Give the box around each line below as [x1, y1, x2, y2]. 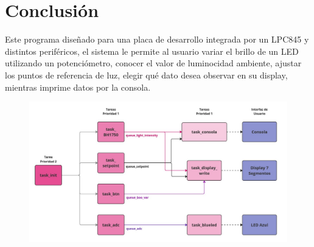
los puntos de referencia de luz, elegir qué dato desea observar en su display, [5, 68, 288, 81]
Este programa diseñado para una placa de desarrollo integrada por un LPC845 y [5, 33, 309, 46]
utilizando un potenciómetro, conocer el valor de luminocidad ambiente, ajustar [5, 57, 302, 69]
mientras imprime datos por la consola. [5, 80, 151, 93]
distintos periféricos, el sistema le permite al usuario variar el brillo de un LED [5, 44, 299, 57]
